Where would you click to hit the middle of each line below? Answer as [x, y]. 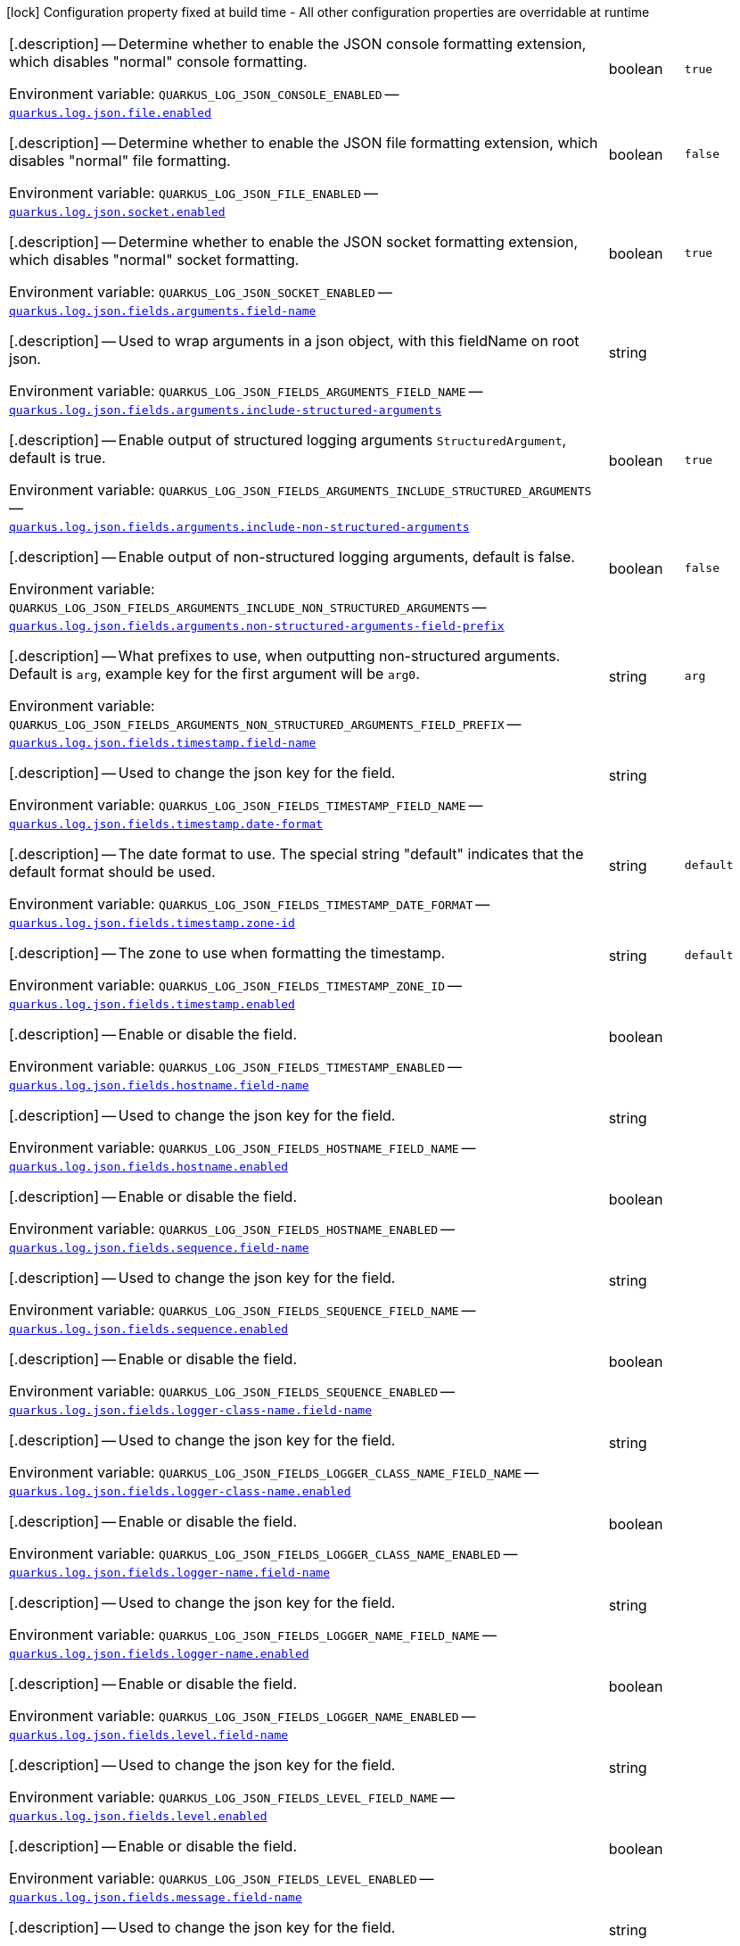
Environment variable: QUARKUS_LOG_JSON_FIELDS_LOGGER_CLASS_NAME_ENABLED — [263, 1553]
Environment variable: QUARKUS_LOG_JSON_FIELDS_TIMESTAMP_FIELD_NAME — [246, 805]
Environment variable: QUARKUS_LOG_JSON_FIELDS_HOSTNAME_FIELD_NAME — [243, 1147]
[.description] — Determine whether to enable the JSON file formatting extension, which [304, 143]
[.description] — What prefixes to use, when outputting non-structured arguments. [285, 656]
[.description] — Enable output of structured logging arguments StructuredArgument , [288, 440]
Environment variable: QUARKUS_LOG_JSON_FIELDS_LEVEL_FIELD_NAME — [232, 1797]
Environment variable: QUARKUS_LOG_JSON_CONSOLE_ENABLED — [204, 94]
